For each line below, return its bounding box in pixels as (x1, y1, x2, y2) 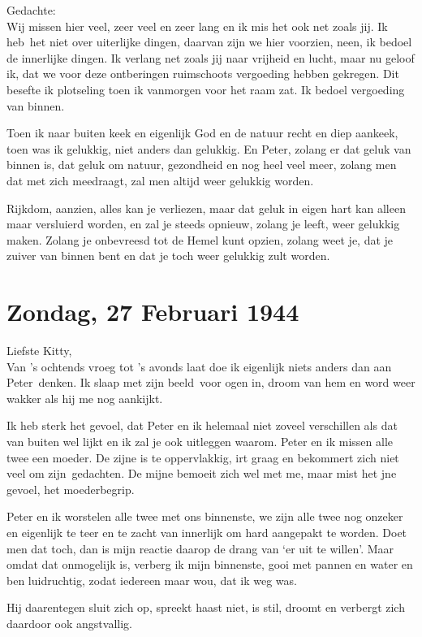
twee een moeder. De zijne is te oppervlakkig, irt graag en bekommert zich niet (6, 448, 399, 466)
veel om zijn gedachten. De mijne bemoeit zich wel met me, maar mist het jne (6, 465, 397, 482)
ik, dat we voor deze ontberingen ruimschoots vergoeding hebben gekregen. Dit (6, 65, 399, 82)
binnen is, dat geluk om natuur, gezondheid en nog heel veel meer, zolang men (6, 156, 397, 173)
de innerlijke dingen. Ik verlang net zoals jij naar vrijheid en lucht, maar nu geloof (6, 49, 415, 66)
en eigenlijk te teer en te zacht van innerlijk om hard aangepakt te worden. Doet (6, 523, 407, 540)
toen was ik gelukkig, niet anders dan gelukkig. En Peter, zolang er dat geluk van (6, 140, 411, 157)
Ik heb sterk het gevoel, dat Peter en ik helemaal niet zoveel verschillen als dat (6, 417, 398, 434)
